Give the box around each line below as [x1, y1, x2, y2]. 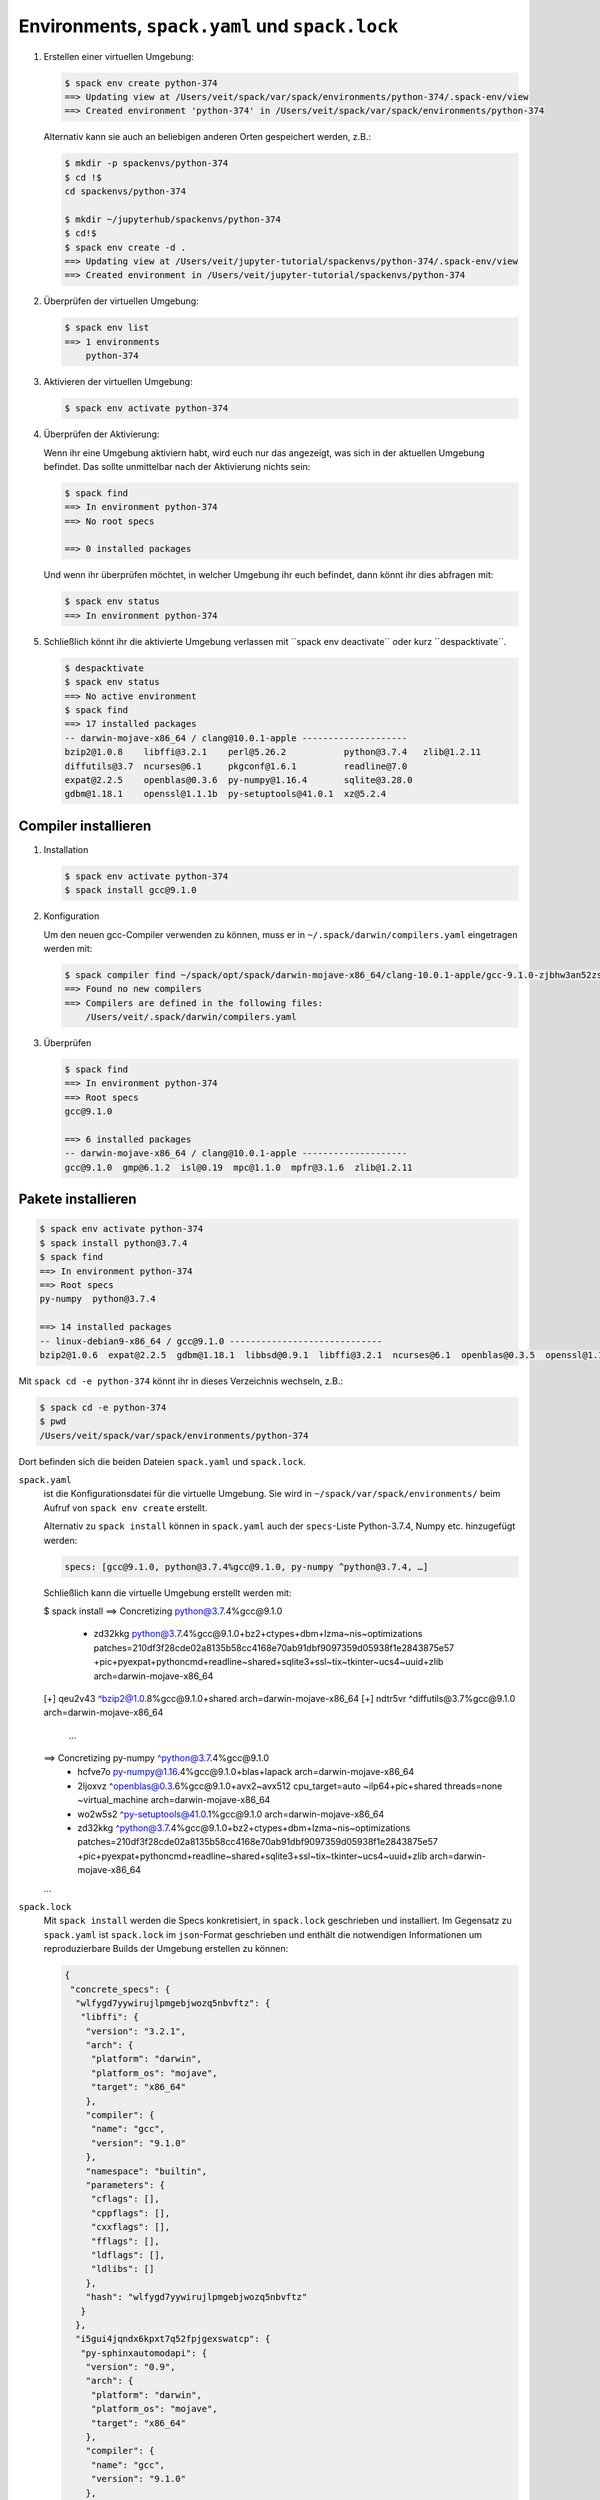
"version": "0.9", [85, 2361, 176, 2373]
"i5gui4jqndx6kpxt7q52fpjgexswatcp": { [75, 2333, 271, 2345]
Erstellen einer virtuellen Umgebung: [43, 50, 195, 62]
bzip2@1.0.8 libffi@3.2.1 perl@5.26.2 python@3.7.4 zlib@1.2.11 [64, 746, 482, 758]
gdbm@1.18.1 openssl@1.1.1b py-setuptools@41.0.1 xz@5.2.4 [64, 788, 387, 800]
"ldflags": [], [90, 2249, 165, 2260]
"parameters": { [85, 2179, 165, 2190]
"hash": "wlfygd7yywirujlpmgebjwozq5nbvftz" [85, 2291, 308, 2303]
